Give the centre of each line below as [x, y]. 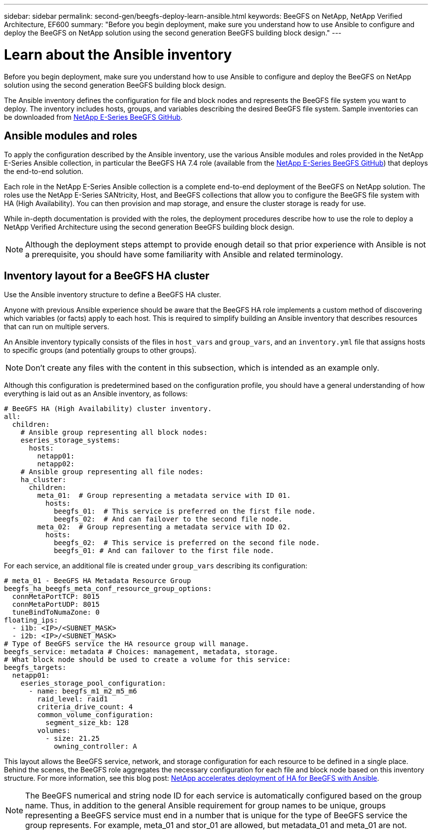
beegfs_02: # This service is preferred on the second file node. [187, 543]
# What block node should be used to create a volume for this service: [147, 660]
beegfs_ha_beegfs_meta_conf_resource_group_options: [108, 589]
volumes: [54, 731]
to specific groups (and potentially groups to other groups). [100, 350]
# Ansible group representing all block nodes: [114, 433]
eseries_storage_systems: [71, 440]
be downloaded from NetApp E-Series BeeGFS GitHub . [93, 117]
